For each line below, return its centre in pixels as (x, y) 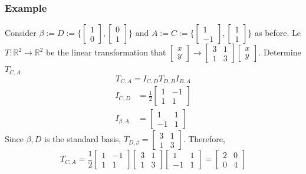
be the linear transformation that (106, 52)
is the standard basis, (83, 139)
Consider (21, 33)
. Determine (280, 52)
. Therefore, (204, 139)
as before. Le (278, 33)
